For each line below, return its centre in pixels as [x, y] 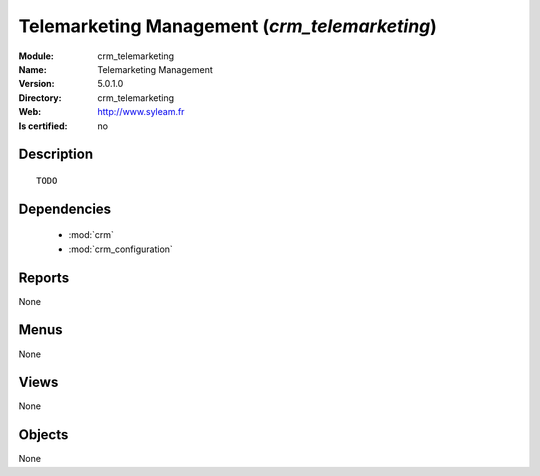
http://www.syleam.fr [141, 112]
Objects [43, 435]
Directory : [40, 97]
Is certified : [43, 126]
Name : [32, 69]
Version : [36, 84]
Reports [44, 277]
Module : [36, 56]
